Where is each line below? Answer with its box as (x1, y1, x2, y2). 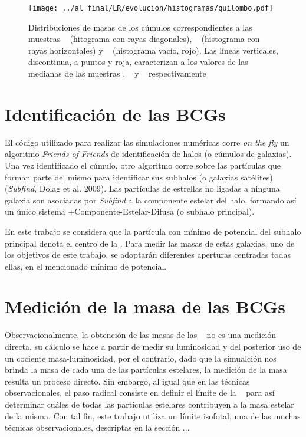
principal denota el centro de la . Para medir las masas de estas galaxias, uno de (5, 236, 295, 249)
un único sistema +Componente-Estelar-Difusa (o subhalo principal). (5, 205, 255, 218)
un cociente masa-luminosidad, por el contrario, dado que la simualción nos (5, 351, 277, 364)
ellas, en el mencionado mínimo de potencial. (5, 259, 167, 272)
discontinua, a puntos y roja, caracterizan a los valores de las (28, 55, 248, 68)
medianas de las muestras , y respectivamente (28, 67, 206, 80)
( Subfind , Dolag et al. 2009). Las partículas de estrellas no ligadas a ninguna (5, 182, 280, 195)
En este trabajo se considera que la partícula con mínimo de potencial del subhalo (5, 225, 301, 237)
